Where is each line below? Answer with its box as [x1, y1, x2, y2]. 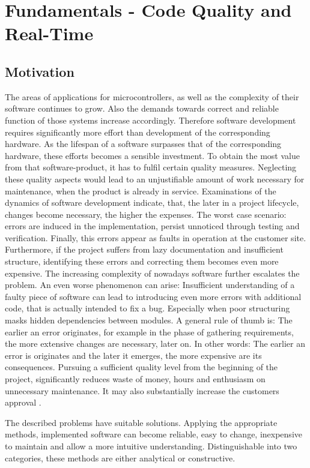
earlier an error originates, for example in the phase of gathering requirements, [5, 325, 294, 338]
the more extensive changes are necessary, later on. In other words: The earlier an [5, 337, 305, 350]
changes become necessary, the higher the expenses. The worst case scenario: [5, 208, 287, 220]
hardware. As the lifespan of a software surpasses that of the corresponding [5, 137, 282, 150]
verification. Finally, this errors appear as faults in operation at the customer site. [5, 231, 306, 244]
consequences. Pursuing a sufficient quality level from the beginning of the [5, 361, 278, 373]
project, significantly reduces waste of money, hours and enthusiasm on [5, 373, 266, 385]
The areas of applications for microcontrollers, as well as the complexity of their [5, 90, 299, 103]
